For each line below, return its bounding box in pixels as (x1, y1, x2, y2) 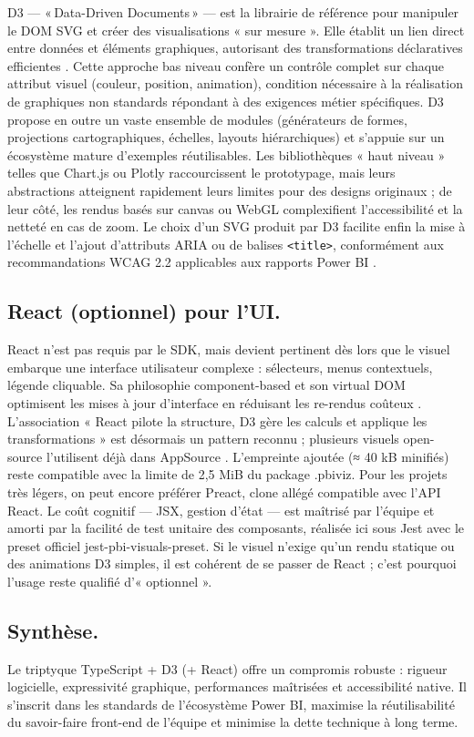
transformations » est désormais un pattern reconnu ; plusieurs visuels (7, 429, 399, 448)
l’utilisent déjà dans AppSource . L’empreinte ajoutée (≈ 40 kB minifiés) (46, 446, 449, 466)
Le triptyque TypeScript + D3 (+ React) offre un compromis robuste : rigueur (7, 659, 448, 678)
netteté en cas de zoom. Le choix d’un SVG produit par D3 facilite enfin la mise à (7, 217, 466, 236)
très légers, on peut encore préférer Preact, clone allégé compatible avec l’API (7, 482, 441, 501)
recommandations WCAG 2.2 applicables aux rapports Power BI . (7, 252, 376, 271)
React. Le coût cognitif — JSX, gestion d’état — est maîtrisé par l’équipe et (7, 500, 435, 519)
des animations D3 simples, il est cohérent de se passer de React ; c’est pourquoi (7, 554, 457, 573)
